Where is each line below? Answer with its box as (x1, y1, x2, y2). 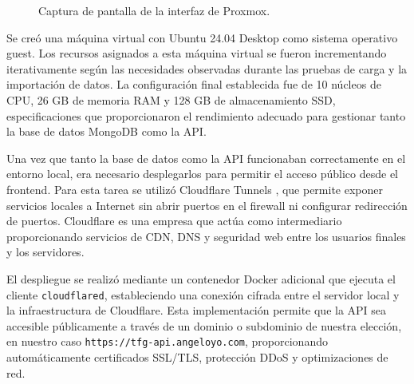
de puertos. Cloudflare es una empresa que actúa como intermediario (6, 212, 342, 229)
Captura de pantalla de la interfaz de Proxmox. (38, 2, 270, 18)
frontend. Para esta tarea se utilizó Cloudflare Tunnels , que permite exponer (6, 180, 384, 197)
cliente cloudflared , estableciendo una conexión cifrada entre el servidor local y (6, 286, 400, 303)
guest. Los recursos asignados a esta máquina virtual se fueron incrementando (6, 45, 387, 61)
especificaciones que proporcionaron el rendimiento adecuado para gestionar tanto (6, 107, 406, 124)
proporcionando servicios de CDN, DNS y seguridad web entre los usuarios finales (6, 228, 406, 244)
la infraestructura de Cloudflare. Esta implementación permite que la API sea (6, 302, 387, 319)
